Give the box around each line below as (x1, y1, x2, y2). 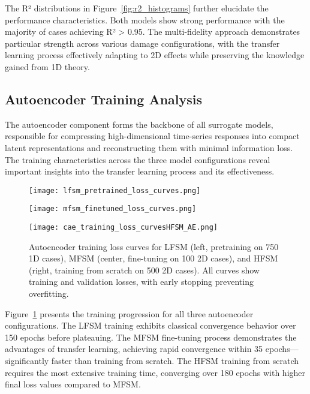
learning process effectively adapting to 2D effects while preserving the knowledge (5, 49, 305, 61)
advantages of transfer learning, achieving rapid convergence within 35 (5, 342, 263, 355)
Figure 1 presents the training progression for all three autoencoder (5, 307, 254, 320)
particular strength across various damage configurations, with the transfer (5, 37, 280, 49)
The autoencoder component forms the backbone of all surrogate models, (5, 118, 273, 130)
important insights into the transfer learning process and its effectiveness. (5, 165, 275, 178)
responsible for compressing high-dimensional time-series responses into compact (5, 130, 300, 142)
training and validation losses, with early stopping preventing (29, 275, 254, 288)
